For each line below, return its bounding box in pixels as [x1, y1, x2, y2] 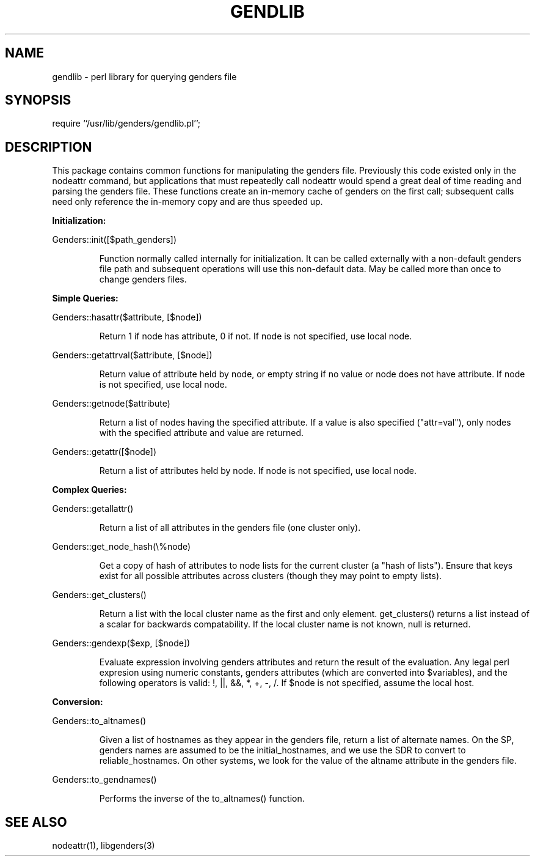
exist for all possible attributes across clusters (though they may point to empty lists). [99, 571, 442, 582]
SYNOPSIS [5, 92, 71, 108]
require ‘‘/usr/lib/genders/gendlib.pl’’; [52, 118, 201, 129]
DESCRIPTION [5, 139, 92, 155]
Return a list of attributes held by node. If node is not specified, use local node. [99, 465, 417, 476]
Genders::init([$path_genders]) [52, 234, 177, 245]
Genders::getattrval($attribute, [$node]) [52, 350, 213, 361]
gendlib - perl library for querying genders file [52, 71, 237, 82]
